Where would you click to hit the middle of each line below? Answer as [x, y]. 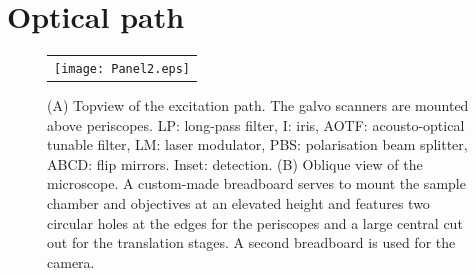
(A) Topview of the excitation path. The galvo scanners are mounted [258, 105]
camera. [71, 261]
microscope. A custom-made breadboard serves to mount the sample [256, 183]
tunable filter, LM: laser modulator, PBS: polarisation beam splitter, [257, 144]
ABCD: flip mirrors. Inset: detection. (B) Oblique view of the [235, 163]
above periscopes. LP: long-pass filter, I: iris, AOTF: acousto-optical [256, 124]
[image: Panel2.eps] [122, 68]
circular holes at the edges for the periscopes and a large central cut [255, 222]
